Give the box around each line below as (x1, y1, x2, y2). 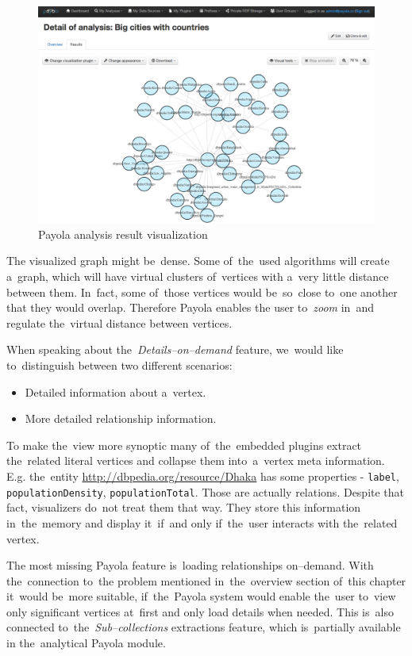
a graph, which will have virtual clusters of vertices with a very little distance (6, 268, 389, 285)
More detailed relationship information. (25, 410, 217, 427)
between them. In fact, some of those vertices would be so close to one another (6, 283, 398, 300)
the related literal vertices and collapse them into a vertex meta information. (6, 452, 385, 469)
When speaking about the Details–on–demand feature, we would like (6, 341, 344, 358)
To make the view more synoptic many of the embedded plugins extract (6, 436, 362, 453)
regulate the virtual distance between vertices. (6, 314, 233, 331)
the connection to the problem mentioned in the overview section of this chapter (6, 572, 406, 589)
